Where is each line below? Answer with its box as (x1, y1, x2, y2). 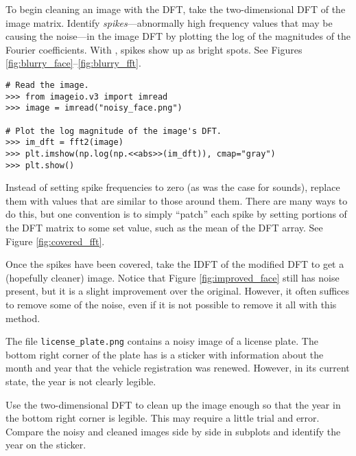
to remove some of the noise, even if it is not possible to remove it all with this (5, 297, 337, 311)
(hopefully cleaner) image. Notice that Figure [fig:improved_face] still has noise (5, 270, 340, 284)
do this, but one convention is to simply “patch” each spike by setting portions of (5, 207, 347, 221)
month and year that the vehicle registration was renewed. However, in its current (5, 361, 350, 375)
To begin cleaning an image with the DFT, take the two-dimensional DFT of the (5, 2, 346, 16)
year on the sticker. (5, 437, 86, 452)
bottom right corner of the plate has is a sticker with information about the (5, 347, 324, 361)
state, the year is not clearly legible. (5, 374, 156, 388)
